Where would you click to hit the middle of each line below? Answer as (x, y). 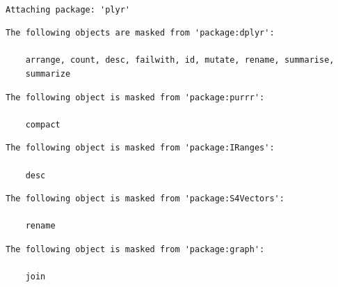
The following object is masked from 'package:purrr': (135, 97)
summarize (48, 73)
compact (43, 124)
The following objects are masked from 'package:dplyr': (140, 33)
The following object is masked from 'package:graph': (135, 249)
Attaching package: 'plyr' (68, 9)
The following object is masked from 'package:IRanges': (140, 148)
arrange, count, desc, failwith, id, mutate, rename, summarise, (180, 60)
